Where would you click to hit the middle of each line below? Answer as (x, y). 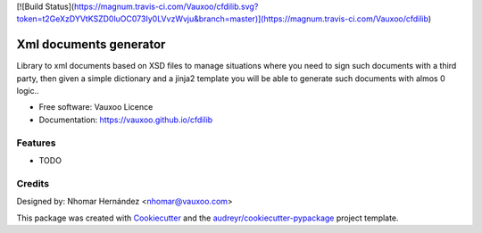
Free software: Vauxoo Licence (96, 107)
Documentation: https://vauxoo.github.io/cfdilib (126, 120)
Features (36, 143)
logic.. (28, 91)
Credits (33, 183)
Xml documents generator (91, 45)
